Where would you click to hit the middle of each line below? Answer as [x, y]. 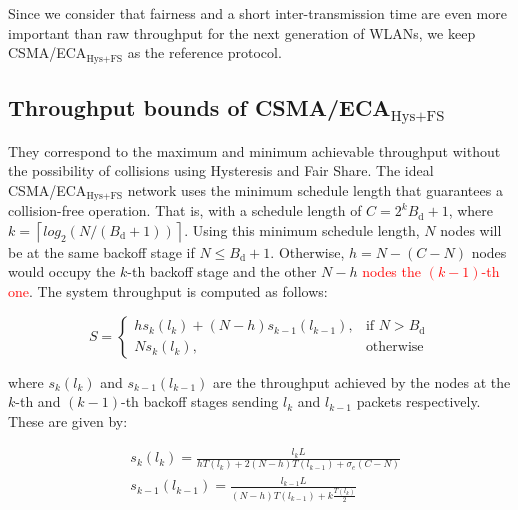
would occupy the [62, 271]
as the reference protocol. [204, 52]
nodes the [391, 271]
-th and [38, 401]
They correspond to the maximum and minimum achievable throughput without [254, 150]
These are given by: [68, 420]
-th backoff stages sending [199, 401]
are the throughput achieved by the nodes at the [362, 381]
